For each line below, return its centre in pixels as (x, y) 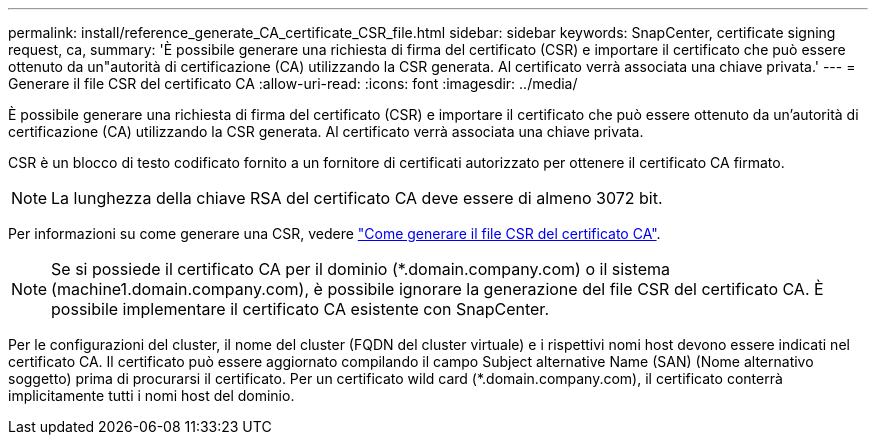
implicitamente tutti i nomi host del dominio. (151, 395)
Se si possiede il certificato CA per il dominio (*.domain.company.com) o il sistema (360, 269)
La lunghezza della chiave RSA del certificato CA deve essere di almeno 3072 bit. (357, 198)
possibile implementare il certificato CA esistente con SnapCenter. (300, 309)
